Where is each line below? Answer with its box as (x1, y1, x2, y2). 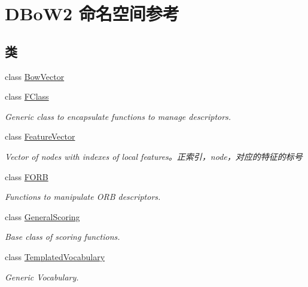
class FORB (5, 170, 48, 183)
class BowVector (5, 70, 65, 82)
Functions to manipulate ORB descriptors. (5, 190, 161, 203)
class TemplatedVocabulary (5, 250, 105, 263)
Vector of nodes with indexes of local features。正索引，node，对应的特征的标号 (5, 150, 303, 162)
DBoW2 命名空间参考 (5, 1, 179, 26)
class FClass (5, 90, 49, 103)
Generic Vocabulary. (5, 270, 79, 283)
